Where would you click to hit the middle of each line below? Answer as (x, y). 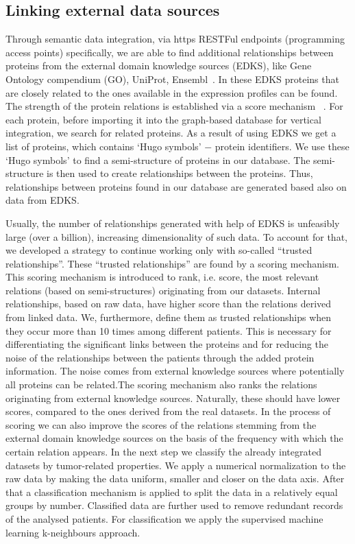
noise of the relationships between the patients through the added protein (160, 357)
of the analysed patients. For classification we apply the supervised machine (164, 518)
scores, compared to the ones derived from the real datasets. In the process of (168, 411)
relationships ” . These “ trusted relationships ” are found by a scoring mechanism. (172, 263)
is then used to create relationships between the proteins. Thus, (180, 173)
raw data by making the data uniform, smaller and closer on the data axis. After (175, 478)
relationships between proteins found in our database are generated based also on (176, 186)
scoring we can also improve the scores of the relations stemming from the (161, 424)
